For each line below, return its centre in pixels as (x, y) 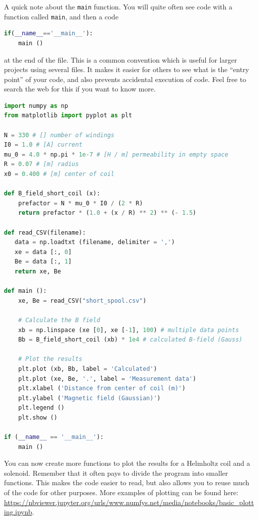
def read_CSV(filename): (45, 232)
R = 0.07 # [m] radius (42, 164)
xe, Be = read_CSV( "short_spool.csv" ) (82, 301)
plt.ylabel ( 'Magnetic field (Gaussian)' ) (89, 398)
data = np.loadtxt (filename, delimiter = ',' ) (95, 242)
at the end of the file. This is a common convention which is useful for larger (121, 59)
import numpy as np (36, 106)
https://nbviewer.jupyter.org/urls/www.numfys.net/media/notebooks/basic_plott (129, 502)
